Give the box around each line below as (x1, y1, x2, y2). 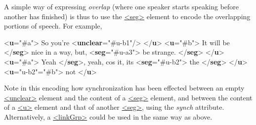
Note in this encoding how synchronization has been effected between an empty (4, 83, 245, 93)
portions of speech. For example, (4, 21, 102, 31)
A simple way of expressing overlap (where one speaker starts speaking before (4, 1, 239, 11)
